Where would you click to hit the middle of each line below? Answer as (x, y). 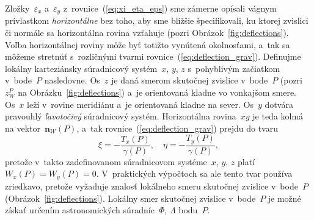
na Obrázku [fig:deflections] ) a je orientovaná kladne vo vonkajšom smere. (157, 92)
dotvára (279, 104)
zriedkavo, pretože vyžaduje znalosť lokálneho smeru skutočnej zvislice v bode (152, 186)
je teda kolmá (278, 116)
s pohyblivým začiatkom (234, 68)
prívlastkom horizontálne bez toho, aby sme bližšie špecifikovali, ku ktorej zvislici (157, 20)
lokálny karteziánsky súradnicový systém (81, 68)
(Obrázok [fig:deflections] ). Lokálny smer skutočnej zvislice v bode (130, 198)
